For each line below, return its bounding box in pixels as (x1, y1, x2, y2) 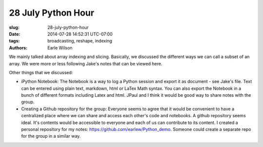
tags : (9, 38, 20, 44)
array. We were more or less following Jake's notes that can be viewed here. (9, 61, 163, 66)
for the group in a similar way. (21, 133, 81, 139)
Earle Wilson (47, 44, 73, 51)
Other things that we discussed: (9, 69, 73, 75)
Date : (9, 31, 20, 37)
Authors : (9, 44, 28, 51)
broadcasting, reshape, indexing (47, 38, 113, 44)
